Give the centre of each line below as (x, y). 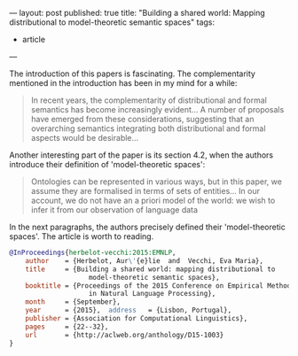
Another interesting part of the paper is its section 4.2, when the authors (141, 155)
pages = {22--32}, (67, 327)
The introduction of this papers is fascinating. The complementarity (132, 74)
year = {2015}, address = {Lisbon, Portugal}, (129, 310)
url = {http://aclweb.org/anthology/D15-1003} (125, 335)
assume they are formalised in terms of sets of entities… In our (145, 191)
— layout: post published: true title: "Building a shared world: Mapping (137, 13)
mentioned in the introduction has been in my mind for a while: (123, 83)
